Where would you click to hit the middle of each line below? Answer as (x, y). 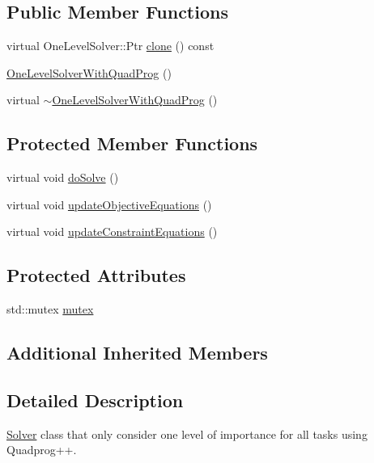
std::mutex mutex (50, 309)
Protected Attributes (96, 275)
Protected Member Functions (132, 143)
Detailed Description (95, 400)
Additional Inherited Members (137, 353)
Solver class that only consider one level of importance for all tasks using (187, 434)
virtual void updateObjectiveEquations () (109, 204)
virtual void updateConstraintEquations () (112, 231)
